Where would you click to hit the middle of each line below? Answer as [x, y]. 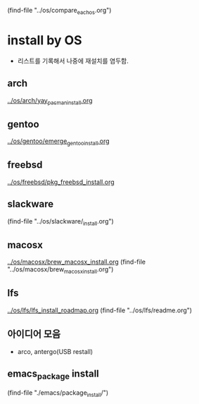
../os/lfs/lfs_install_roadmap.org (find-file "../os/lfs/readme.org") [99, 310]
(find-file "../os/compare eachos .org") [59, 11]
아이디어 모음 [34, 334]
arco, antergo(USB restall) [55, 351]
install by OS [45, 40]
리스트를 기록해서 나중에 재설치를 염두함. [73, 61]
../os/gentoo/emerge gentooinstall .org [59, 142]
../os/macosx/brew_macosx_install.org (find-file [77, 262]
